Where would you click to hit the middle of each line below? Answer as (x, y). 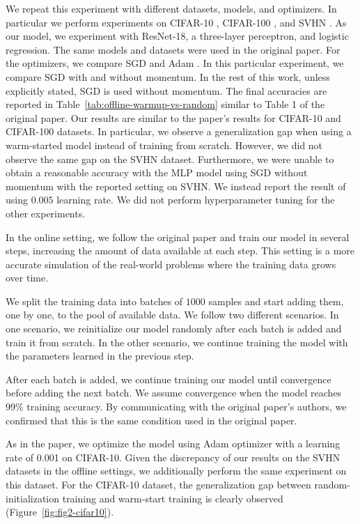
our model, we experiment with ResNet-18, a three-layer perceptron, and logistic (177, 36)
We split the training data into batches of (94, 301)
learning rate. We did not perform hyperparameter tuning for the (196, 200)
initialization (33, 498)
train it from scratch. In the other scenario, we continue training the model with (177, 342)
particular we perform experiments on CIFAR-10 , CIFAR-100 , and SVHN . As (176, 22)
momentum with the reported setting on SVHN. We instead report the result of (176, 186)
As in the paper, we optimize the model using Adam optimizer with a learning (173, 444)
